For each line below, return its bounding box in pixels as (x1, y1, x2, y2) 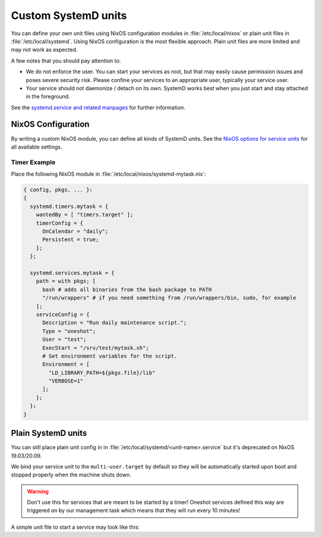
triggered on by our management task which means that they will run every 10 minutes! (27, 507, 240, 514)
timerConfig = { (36, 220, 83, 226)
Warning (27, 488, 49, 495)
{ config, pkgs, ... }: (23, 187, 93, 193)
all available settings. (11, 143, 62, 150)
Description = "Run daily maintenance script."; (42, 320, 187, 326)
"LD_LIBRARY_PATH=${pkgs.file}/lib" (48, 369, 156, 376)
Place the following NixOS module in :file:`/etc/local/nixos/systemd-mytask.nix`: (11, 170, 206, 178)
